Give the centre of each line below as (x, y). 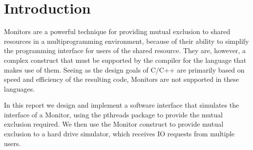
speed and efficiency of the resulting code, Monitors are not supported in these (122, 79)
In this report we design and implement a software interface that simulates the (122, 105)
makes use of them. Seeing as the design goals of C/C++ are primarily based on (124, 69)
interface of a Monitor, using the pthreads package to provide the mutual (113, 114)
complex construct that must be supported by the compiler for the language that (125, 60)
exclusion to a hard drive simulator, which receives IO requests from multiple (119, 134)
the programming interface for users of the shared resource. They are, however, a (125, 50)
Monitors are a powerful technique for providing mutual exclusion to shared (117, 31)
